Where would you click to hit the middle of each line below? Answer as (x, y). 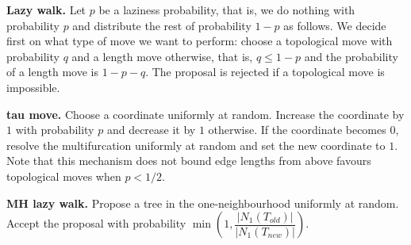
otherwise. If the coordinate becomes (297, 130)
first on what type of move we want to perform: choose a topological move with (200, 41)
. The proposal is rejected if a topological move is (265, 72)
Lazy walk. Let (46, 10)
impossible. (33, 87)
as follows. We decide (335, 25)
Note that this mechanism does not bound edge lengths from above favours (189, 161)
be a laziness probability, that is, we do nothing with (227, 10)
